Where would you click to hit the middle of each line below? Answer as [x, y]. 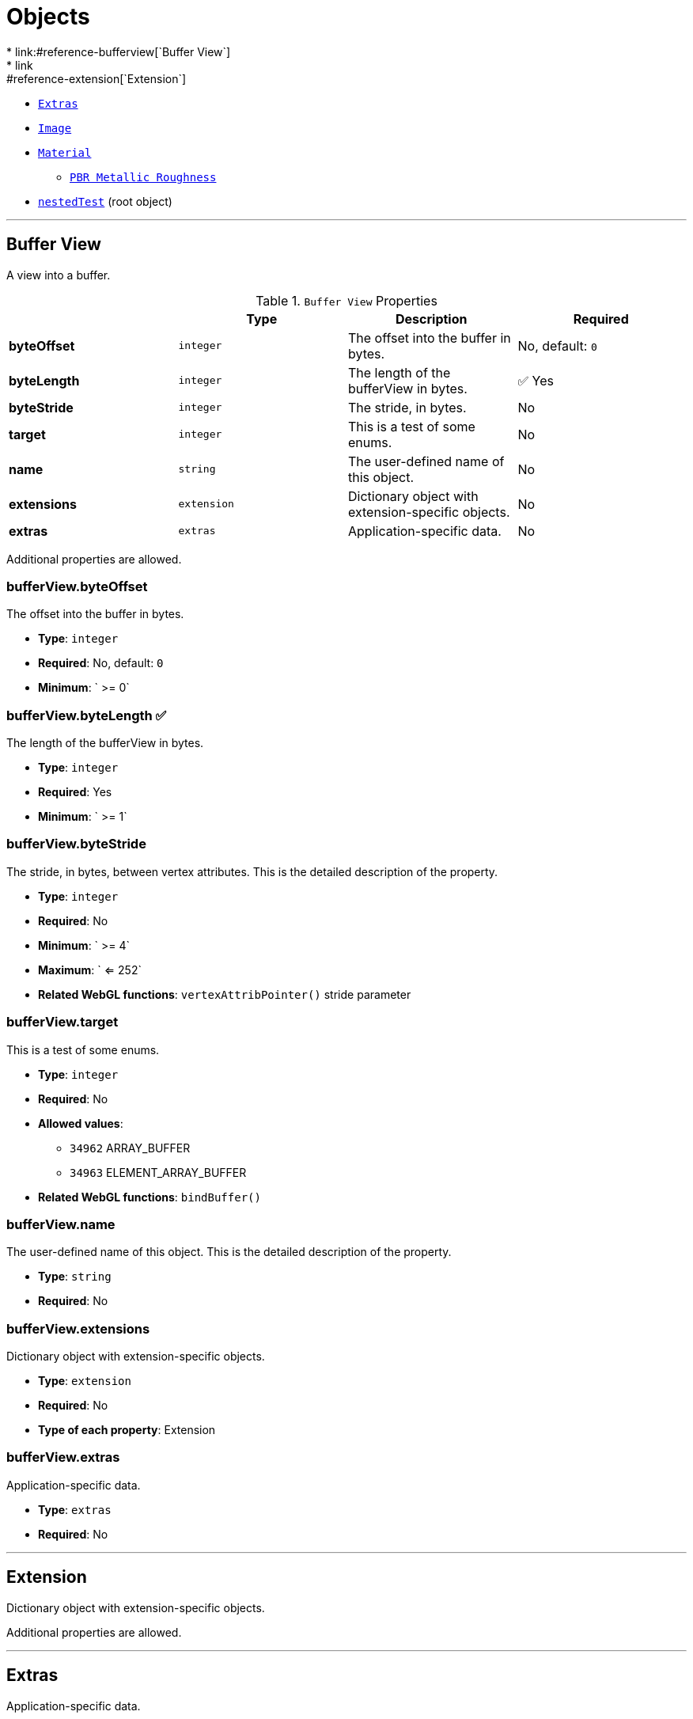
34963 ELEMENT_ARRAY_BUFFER [158, 1172]
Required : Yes [75, 792]
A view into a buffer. [59, 275]
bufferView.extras [63, 1457]
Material [65, 152]
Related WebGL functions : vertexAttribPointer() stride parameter [225, 994]
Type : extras [75, 1509]
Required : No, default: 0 [101, 663]
